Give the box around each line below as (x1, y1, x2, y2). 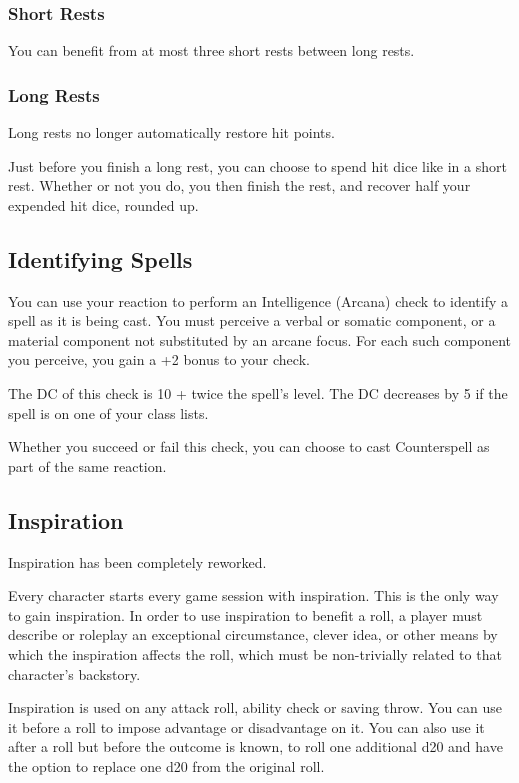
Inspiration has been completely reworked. (8, 551, 267, 572)
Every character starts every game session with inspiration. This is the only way (8, 585, 499, 606)
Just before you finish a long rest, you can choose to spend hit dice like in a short (8, 155, 507, 176)
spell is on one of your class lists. (8, 402, 209, 423)
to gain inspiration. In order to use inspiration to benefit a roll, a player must (8, 604, 483, 625)
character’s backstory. (8, 663, 141, 684)
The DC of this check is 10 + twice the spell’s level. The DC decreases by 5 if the (8, 382, 508, 403)
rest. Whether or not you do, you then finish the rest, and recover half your (8, 175, 471, 196)
